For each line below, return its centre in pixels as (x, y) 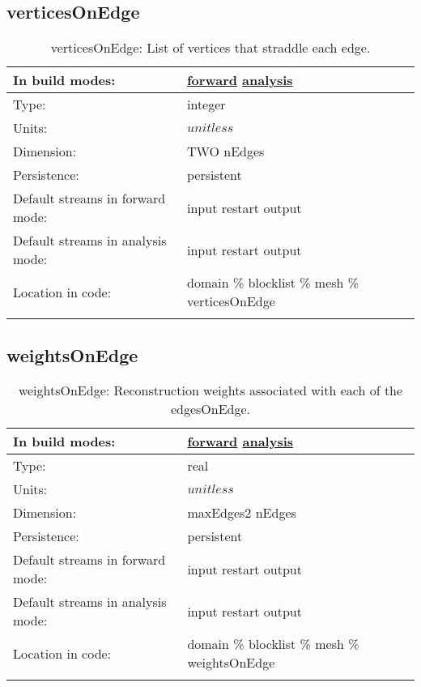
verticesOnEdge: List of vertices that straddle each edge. (210, 48)
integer (206, 105)
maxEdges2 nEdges (242, 513)
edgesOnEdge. (210, 409)
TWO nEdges (226, 151)
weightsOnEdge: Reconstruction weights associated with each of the (210, 390)
